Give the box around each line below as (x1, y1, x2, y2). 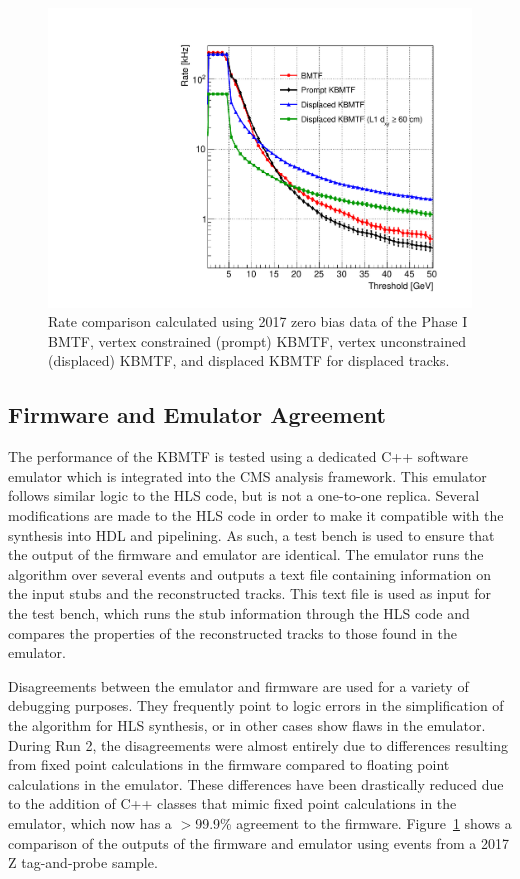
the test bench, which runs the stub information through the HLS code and (8, 602, 470, 623)
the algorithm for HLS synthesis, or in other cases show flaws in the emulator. (8, 714, 486, 735)
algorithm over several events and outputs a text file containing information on (8, 563, 492, 584)
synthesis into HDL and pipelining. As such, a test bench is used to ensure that (8, 524, 495, 545)
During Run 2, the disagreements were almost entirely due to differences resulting (8, 734, 508, 755)
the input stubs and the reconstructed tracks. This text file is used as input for (8, 583, 491, 604)
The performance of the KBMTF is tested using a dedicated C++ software (8, 446, 469, 467)
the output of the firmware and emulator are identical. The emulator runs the (8, 544, 484, 565)
